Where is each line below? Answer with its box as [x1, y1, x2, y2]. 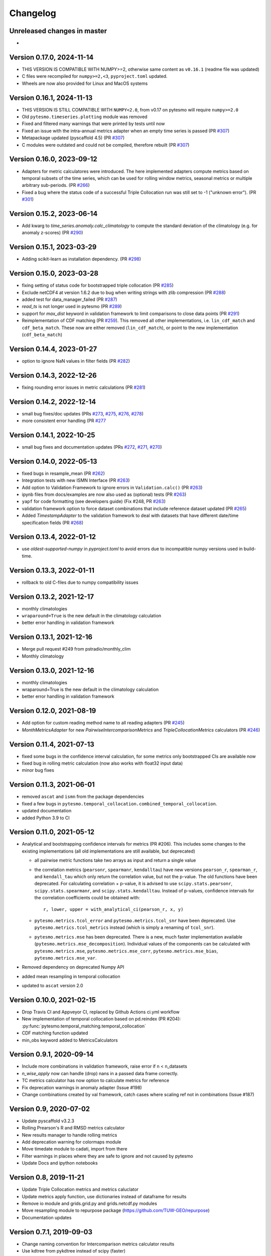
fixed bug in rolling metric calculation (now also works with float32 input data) [22, 760, 183, 766]
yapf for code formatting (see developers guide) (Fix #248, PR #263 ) [22, 498, 166, 504]
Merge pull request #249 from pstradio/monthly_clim [22, 646, 131, 652]
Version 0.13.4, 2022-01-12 [9, 533, 96, 541]
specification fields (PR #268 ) [22, 519, 84, 526]
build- [243, 546, 256, 552]
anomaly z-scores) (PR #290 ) [22, 230, 83, 236]
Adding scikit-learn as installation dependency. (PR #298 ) [22, 256, 142, 262]
